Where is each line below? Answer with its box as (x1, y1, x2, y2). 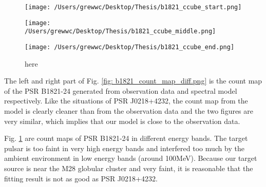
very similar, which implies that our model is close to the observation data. (4, 115, 240, 126)
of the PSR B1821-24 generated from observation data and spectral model (4, 85, 237, 96)
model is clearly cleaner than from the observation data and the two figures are (4, 106, 254, 116)
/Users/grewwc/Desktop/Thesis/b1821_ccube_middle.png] (25, 28, 216, 35)
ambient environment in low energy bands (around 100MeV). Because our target (4, 153, 257, 163)
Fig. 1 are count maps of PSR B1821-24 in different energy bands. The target (4, 133, 248, 143)
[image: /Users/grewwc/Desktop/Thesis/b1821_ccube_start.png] (25, 4, 242, 11)
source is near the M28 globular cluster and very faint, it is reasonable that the (4, 162, 253, 173)
